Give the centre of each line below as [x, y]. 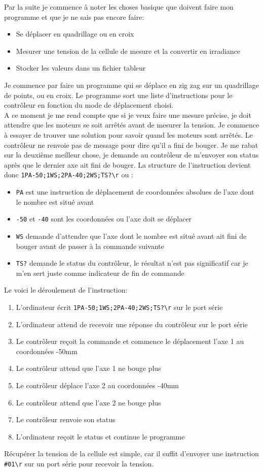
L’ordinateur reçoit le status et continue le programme [100, 436]
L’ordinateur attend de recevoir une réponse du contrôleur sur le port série [132, 324]
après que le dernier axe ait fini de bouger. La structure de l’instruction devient [127, 164]
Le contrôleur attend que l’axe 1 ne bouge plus [88, 368]
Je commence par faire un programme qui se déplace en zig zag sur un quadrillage [131, 85]
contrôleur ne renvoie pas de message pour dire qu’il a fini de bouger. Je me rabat [131, 145]
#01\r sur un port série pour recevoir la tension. [79, 463]
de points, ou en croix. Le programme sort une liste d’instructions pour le [118, 95]
